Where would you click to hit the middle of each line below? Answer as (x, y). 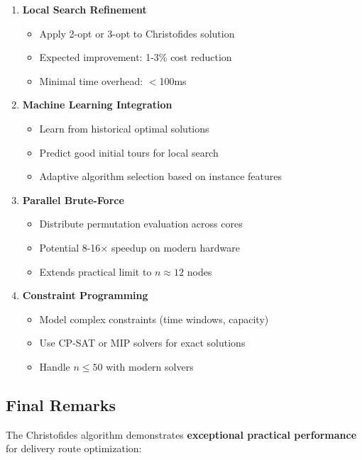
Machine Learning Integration (97, 105)
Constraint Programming (85, 295)
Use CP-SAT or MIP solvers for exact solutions (142, 343)
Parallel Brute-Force (73, 200)
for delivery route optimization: (74, 448)
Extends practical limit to (95, 271)
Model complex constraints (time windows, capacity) (154, 319)
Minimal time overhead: (91, 80)
